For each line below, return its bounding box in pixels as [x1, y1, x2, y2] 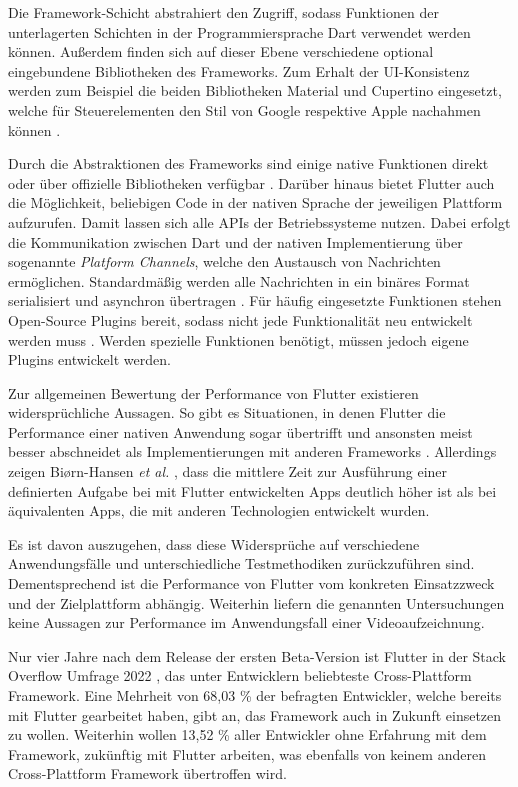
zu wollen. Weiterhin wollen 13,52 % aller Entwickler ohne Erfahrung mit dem [8, 724, 487, 745]
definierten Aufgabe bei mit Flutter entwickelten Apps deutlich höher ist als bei [8, 480, 497, 501]
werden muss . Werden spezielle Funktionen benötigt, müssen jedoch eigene [8, 329, 469, 350]
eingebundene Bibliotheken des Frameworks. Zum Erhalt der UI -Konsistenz [8, 60, 470, 81]
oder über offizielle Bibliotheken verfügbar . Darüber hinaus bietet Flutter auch [8, 172, 495, 193]
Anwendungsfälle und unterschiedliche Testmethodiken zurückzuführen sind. [8, 553, 475, 574]
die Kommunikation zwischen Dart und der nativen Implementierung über [8, 231, 463, 252]
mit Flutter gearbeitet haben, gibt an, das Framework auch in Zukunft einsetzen [8, 704, 502, 725]
